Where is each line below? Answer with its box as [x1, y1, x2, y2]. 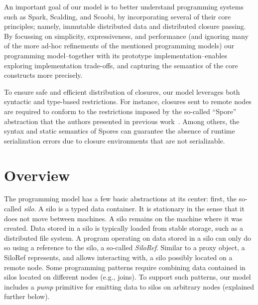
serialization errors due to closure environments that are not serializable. [4, 135, 225, 146]
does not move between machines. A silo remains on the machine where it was [4, 213, 243, 223]
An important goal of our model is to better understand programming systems [4, 1, 244, 11]
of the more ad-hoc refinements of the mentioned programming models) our [4, 40, 235, 51]
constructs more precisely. [4, 70, 83, 80]
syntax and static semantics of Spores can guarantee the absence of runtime [4, 126, 235, 136]
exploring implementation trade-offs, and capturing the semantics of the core [4, 60, 238, 70]
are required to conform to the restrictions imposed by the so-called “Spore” [4, 106, 237, 116]
